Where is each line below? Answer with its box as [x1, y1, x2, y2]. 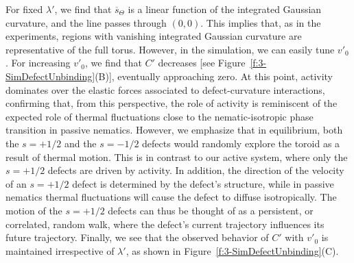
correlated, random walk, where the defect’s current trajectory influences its [5, 216, 324, 231]
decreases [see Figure [158, 55, 246, 70]
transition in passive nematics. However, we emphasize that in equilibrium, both [5, 123, 343, 137]
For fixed [5, 2, 43, 16]
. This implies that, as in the [200, 15, 321, 29]
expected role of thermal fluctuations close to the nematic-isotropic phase [5, 109, 314, 123]
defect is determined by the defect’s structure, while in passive [72, 176, 334, 190]
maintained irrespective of [5, 243, 115, 258]
